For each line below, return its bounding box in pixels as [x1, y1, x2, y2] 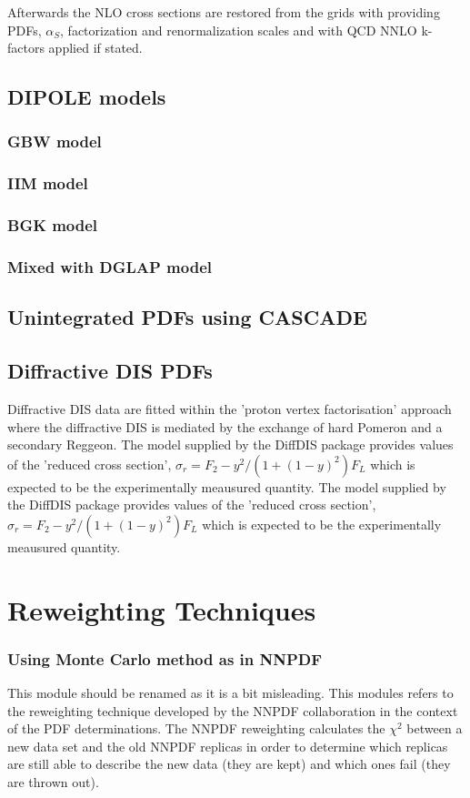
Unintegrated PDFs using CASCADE [7, 303, 367, 331]
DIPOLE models [7, 83, 166, 111]
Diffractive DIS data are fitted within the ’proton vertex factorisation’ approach [7, 399, 452, 418]
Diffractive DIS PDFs [7, 357, 213, 385]
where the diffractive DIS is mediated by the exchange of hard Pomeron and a [7, 417, 443, 436]
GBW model [7, 130, 102, 153]
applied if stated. [48, 38, 143, 57]
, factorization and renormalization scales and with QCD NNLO [60, 20, 417, 39]
